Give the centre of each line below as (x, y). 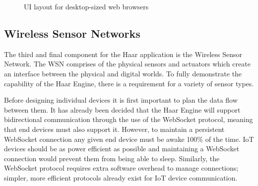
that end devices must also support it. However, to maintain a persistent (114, 129)
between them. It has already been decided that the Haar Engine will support (122, 109)
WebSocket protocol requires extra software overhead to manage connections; (121, 168)
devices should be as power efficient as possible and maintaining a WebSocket (122, 149)
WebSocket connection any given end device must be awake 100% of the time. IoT (129, 139)
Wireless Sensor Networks (72, 33)
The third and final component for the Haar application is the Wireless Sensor (123, 54)
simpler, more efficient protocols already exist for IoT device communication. (121, 177)
